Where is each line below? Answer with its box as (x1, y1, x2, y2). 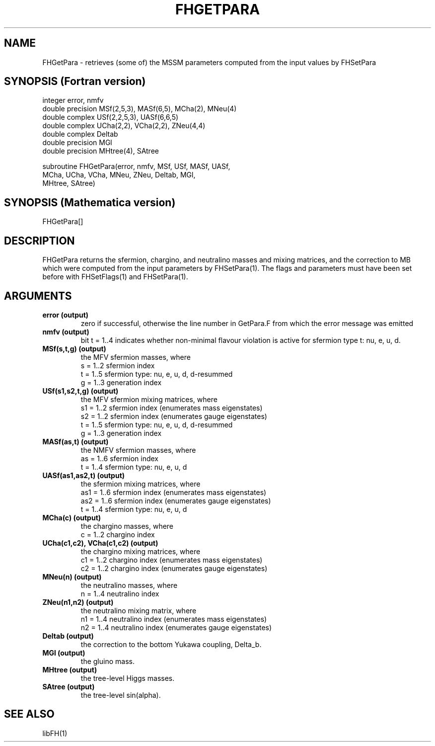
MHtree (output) (42, 665, 97, 674)
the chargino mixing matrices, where (80, 547, 201, 556)
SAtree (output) (42, 682, 95, 691)
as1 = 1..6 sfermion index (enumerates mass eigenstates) (80, 488, 267, 497)
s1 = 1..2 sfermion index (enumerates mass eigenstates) (80, 403, 263, 412)
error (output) (42, 310, 89, 319)
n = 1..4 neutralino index (80, 589, 159, 598)
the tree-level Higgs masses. (80, 673, 175, 682)
